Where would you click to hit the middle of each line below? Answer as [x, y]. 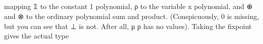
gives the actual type [37, 36]
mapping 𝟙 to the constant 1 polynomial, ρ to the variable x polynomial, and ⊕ [128, 6]
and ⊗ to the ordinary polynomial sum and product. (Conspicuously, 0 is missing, [132, 16]
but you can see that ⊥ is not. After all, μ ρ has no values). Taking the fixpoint [128, 26]
